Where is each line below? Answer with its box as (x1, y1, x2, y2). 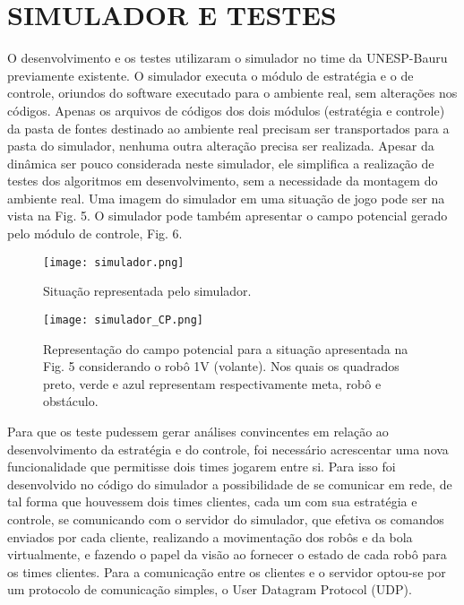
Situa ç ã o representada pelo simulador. (43, 281, 252, 300)
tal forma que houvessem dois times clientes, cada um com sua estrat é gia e (7, 492, 417, 511)
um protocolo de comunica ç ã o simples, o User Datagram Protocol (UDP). (7, 580, 412, 599)
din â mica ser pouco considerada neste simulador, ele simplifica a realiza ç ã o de (7, 153, 434, 172)
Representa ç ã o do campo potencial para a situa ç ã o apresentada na (43, 339, 408, 358)
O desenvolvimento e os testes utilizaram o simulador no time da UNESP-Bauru (7, 48, 448, 67)
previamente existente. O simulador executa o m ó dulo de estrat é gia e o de (7, 65, 414, 84)
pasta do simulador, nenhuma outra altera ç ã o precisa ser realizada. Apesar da (7, 136, 434, 155)
